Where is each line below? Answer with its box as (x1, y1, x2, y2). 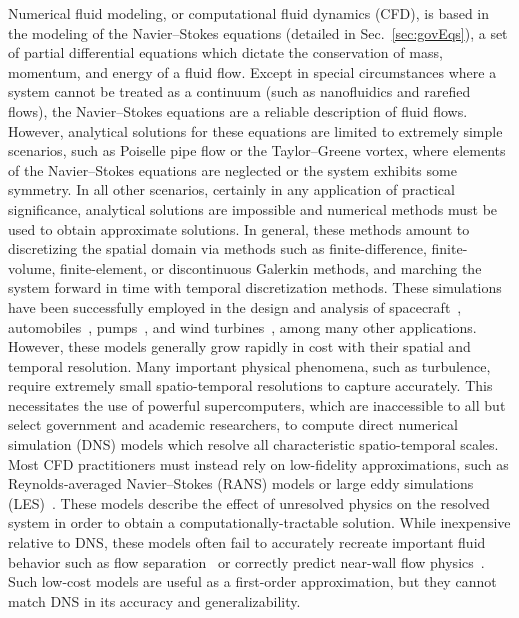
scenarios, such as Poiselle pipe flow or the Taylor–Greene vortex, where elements (8, 140, 506, 161)
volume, (8, 257, 56, 278)
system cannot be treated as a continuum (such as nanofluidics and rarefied (8, 81, 471, 102)
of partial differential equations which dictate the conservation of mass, (8, 42, 443, 63)
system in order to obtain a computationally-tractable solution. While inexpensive (8, 512, 511, 533)
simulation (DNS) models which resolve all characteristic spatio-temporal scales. (8, 434, 499, 455)
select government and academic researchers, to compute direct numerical (8, 414, 458, 435)
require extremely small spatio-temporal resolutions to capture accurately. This (8, 375, 493, 396)
